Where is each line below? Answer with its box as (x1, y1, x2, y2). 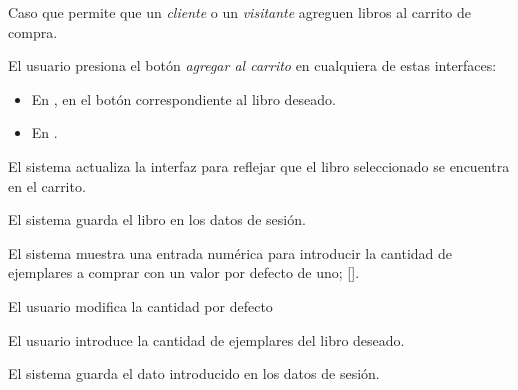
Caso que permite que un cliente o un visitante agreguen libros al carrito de (8, 2, 471, 22)
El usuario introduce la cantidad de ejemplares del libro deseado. (8, 329, 405, 350)
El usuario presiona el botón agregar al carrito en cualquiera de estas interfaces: (8, 55, 497, 76)
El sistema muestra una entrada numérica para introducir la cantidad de (8, 242, 453, 263)
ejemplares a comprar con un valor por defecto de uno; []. (8, 262, 360, 283)
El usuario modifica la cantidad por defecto (8, 295, 273, 316)
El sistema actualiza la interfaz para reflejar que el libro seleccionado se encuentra (8, 155, 510, 176)
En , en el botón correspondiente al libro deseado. (31, 88, 337, 109)
